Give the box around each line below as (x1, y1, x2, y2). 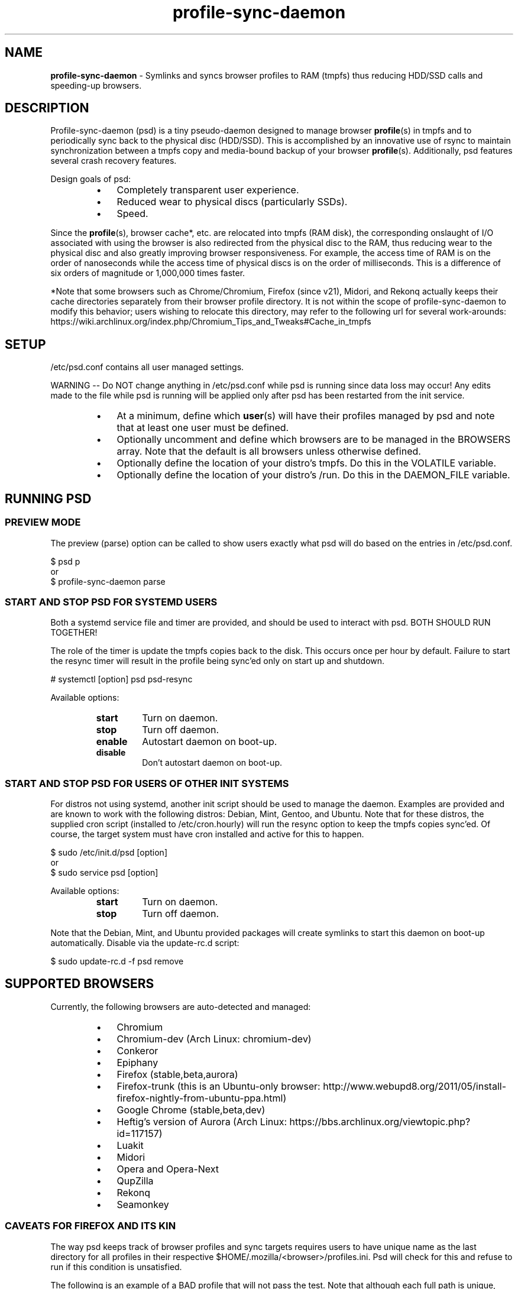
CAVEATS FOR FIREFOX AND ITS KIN (5, 1220, 176, 1232)
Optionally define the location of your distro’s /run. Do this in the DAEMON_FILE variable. (116, 469, 510, 481)
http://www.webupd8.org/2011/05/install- (323, 1080, 507, 1092)
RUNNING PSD (5, 491, 92, 506)
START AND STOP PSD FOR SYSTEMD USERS (5, 595, 218, 608)
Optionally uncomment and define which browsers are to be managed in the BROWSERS (116, 433, 511, 446)
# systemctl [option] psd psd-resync (50, 674, 193, 685)
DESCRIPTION (5, 101, 89, 116)
